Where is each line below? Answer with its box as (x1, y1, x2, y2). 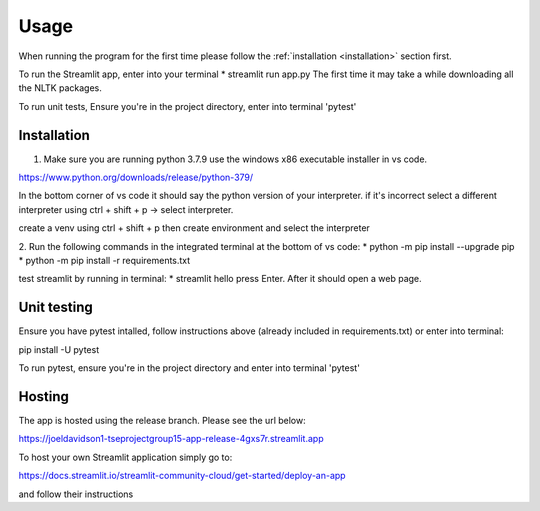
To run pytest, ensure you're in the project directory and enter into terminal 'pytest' (18, 362, 360, 374)
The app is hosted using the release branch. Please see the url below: (18, 414, 306, 426)
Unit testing (18, 299, 94, 316)
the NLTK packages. (18, 82, 102, 94)
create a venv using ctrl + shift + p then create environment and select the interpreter (18, 222, 370, 234)
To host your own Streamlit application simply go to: (18, 451, 233, 463)
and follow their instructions (18, 488, 134, 500)
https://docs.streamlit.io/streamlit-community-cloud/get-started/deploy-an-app (18, 470, 346, 482)
